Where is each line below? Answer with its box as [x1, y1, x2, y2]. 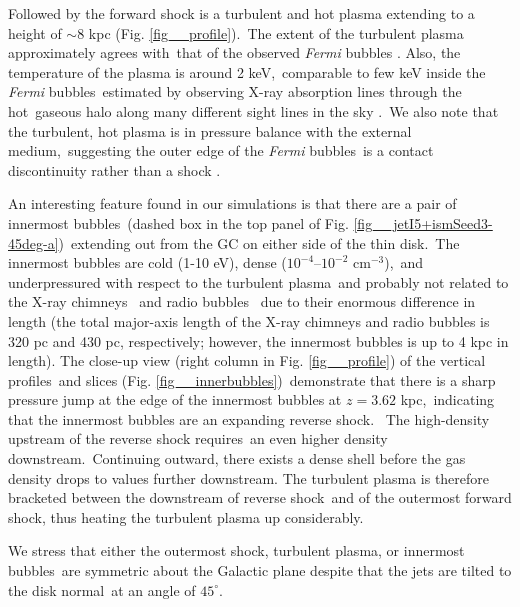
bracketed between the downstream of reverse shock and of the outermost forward [8, 487, 512, 508]
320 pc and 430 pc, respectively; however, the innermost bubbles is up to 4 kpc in [8, 330, 509, 351]
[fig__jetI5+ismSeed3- [353, 212, 493, 233]
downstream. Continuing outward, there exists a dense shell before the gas [8, 448, 466, 469]
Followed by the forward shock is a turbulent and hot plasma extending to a [8, 3, 475, 23]
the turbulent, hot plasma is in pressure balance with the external [8, 120, 412, 141]
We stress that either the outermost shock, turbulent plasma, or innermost [8, 540, 465, 561]
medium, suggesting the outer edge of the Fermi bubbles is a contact [8, 140, 434, 161]
